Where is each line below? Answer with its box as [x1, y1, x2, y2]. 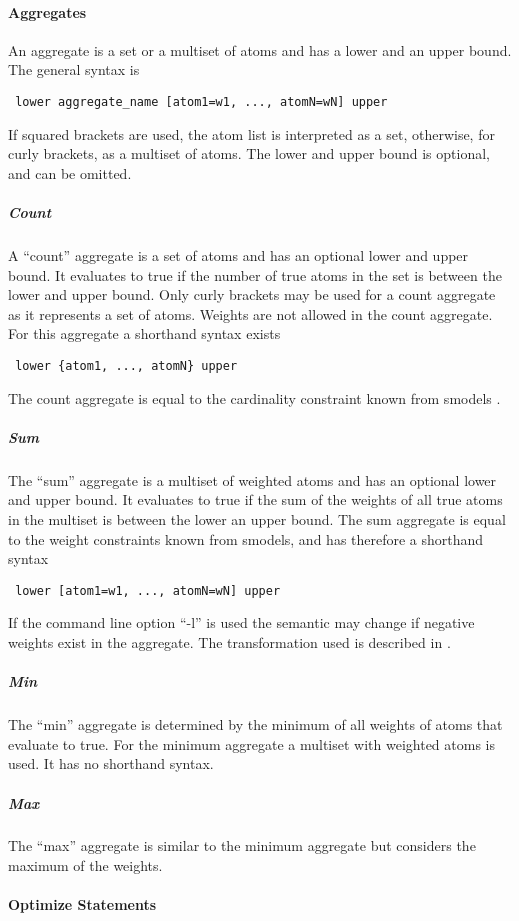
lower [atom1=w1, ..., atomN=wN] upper [15, 583, 281, 598]
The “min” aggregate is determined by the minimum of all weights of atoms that [8, 714, 503, 735]
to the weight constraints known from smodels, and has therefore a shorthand [8, 528, 484, 549]
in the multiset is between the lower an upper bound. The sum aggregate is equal [8, 508, 506, 529]
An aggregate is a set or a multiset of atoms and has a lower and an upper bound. [8, 39, 512, 60]
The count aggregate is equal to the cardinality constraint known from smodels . [8, 387, 501, 408]
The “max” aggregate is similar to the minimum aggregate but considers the [8, 835, 476, 856]
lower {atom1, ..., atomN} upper [15, 358, 238, 373]
